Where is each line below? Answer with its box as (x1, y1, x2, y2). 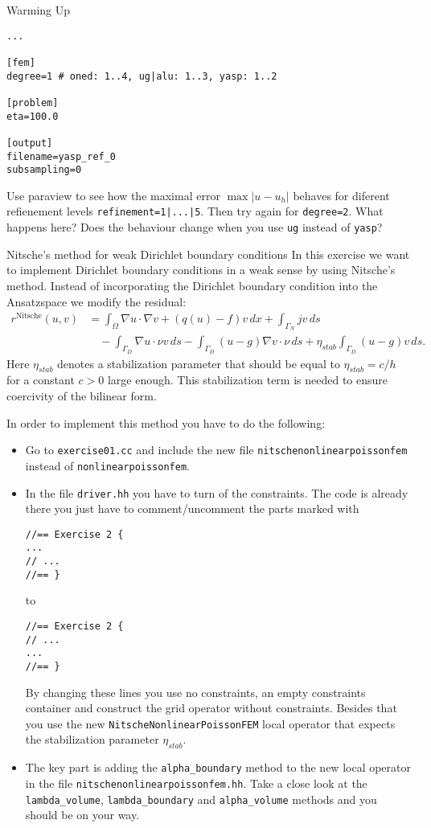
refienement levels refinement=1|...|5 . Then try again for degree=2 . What (6, 203, 384, 219)
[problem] (6, 96, 59, 109)
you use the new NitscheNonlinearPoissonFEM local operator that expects (25, 715, 396, 732)
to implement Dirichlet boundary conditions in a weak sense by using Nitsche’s (6, 261, 396, 278)
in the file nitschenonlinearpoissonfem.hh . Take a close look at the (25, 774, 367, 791)
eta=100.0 (6, 110, 59, 122)
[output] (6, 137, 53, 149)
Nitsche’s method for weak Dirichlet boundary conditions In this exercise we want (6, 245, 410, 262)
